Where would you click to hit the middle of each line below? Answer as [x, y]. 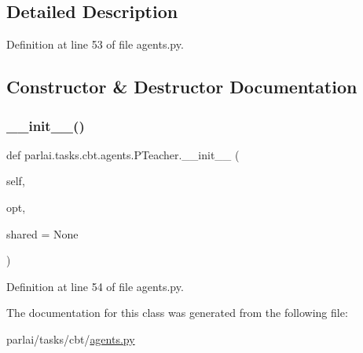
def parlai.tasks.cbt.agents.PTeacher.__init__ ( [123, 154]
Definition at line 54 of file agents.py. [95, 286]
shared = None [42, 233]
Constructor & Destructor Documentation [182, 87]
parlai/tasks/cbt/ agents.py [71, 338]
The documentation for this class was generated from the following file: [177, 313]
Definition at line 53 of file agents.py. [95, 44]
